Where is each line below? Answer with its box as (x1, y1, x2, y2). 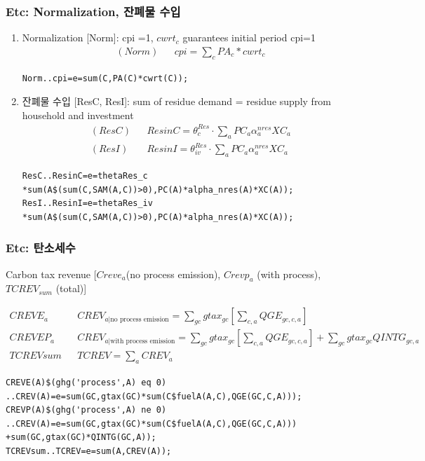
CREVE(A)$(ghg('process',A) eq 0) (6, 377, 167, 387)
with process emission (110, 337, 175, 345)
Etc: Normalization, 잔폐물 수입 (6, 2, 181, 20)
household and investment (22, 107, 134, 122)
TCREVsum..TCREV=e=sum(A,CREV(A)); (6, 446, 172, 456)
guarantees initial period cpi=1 (182, 30, 316, 45)
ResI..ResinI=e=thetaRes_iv (22, 198, 153, 209)
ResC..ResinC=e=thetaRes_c (22, 171, 148, 181)
